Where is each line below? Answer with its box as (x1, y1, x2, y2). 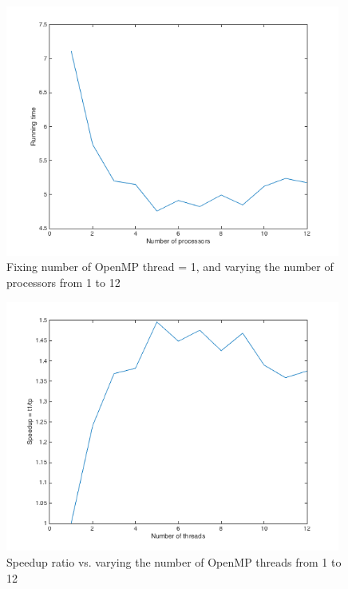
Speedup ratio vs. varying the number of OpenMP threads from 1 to (6, 553, 342, 570)
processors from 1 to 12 (6, 273, 121, 290)
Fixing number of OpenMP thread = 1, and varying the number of (6, 258, 334, 275)
